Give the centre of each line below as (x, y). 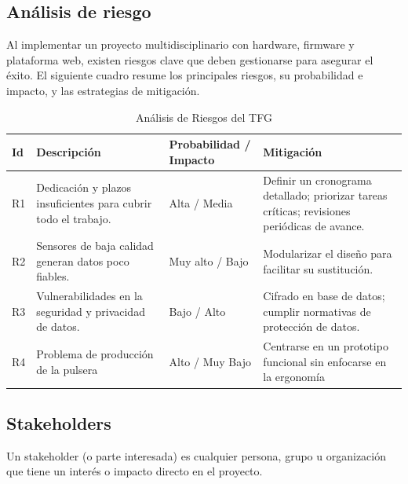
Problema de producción (95, 354)
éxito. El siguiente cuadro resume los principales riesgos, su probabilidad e (185, 75)
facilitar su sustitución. (318, 268)
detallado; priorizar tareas (325, 195)
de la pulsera (67, 369)
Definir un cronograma (317, 180)
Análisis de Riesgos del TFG (204, 117)
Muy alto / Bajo (209, 260)
